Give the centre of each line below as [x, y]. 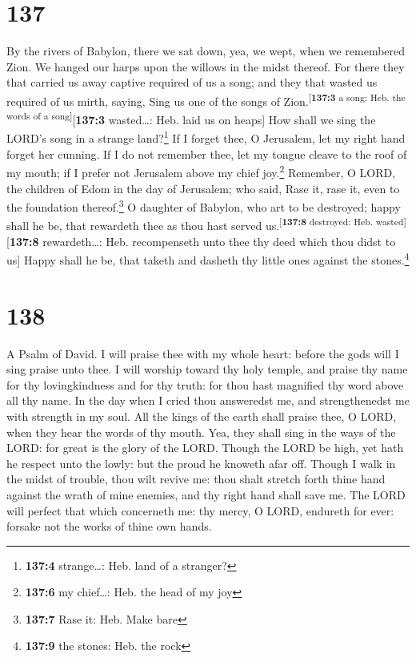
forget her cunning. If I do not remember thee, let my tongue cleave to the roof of [207, 153]
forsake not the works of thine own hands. [109, 526]
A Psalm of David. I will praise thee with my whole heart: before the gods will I [203, 353]
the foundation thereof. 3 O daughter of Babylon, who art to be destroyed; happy [204, 206]
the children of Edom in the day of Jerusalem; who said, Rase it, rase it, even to [203, 188]
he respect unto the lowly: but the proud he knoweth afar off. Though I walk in [201, 463]
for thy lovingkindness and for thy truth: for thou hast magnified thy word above [205, 384]
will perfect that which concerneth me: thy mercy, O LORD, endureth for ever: [200, 510]
